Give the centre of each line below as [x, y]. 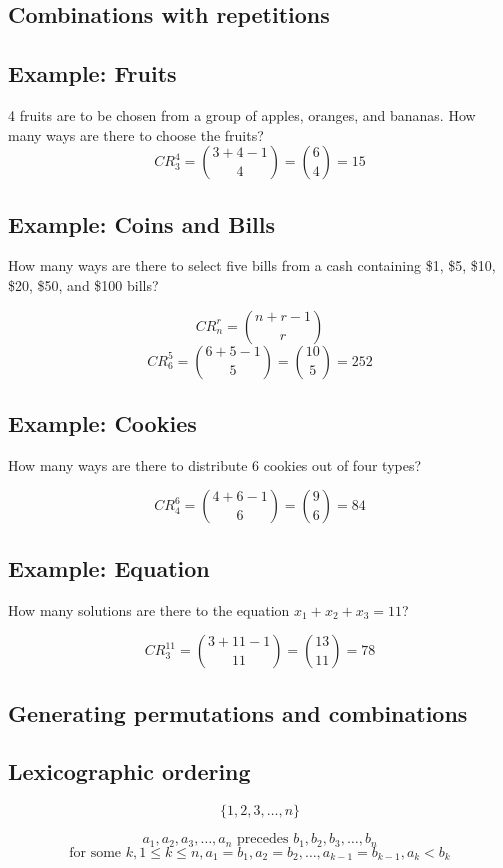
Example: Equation [109, 567]
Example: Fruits [92, 73]
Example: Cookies [102, 422]
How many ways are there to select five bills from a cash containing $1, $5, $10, [252, 265]
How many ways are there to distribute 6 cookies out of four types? [215, 464]
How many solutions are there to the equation [149, 609]
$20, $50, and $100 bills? [83, 284]
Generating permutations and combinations [238, 712]
